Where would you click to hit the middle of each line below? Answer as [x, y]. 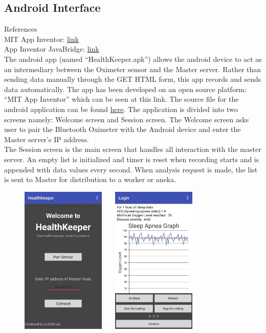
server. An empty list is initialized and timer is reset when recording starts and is [132, 159]
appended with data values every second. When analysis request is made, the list [131, 169]
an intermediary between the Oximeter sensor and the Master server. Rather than [133, 69]
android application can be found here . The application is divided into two [121, 109]
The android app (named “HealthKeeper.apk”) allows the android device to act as [133, 59]
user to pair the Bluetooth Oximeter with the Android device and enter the [123, 129]
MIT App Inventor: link [41, 39]
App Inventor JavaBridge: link [52, 49]
